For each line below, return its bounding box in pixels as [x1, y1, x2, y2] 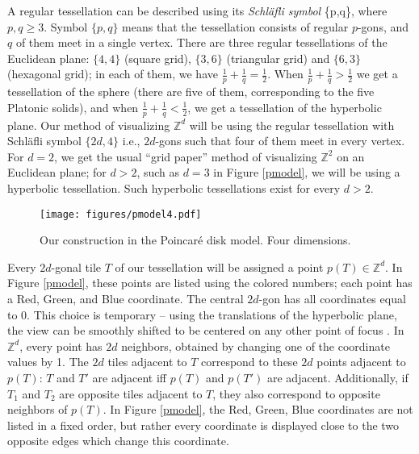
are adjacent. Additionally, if [266, 369, 409, 385]
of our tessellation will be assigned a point [115, 258, 324, 275]
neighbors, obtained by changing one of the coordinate [121, 337, 390, 354]
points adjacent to [316, 353, 406, 370]
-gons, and [357, 18, 409, 35]
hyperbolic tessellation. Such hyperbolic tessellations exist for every [7, 180, 341, 196]
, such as [136, 164, 180, 181]
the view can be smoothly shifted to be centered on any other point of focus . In [7, 322, 404, 339]
